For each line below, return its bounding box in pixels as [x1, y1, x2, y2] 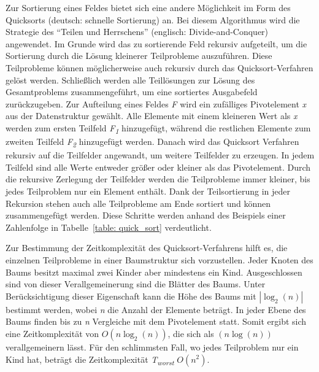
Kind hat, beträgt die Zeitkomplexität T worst [6, 352, 174, 367]
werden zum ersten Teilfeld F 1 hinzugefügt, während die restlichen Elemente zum [6, 121, 311, 136]
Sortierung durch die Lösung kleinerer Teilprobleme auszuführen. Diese [6, 49, 272, 62]
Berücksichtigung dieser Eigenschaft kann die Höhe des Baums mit [6, 289, 256, 302]
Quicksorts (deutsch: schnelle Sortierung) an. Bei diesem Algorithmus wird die [6, 13, 300, 26]
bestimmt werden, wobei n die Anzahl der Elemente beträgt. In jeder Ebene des [6, 303, 306, 316]
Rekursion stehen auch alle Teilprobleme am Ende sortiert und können [6, 196, 271, 209]
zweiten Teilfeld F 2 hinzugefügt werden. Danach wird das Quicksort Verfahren [6, 135, 299, 149]
